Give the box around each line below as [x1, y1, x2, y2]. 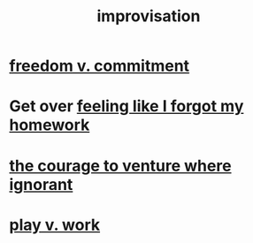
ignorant [9, 174, 73, 194]
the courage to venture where [9, 156, 232, 176]
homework [9, 115, 90, 135]
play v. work [9, 215, 101, 235]
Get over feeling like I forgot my [9, 96, 244, 117]
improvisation [96, 6, 201, 27]
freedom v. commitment [9, 56, 190, 76]
